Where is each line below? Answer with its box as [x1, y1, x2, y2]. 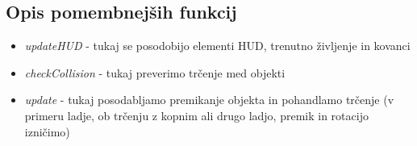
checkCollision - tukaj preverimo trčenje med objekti [24, 64, 286, 81]
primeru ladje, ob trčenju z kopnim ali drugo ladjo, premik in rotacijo [24, 106, 369, 123]
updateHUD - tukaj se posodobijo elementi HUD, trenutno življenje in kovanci [24, 37, 411, 54]
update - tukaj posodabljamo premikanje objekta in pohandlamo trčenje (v [24, 91, 394, 108]
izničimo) [24, 123, 70, 140]
